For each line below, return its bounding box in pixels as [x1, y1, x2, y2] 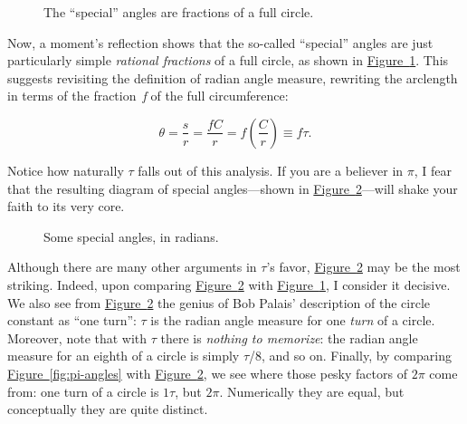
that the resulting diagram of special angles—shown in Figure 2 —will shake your [7, 178, 458, 198]
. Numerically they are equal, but [219, 381, 405, 400]
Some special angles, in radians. [43, 226, 219, 246]
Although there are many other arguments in [7, 257, 257, 276]
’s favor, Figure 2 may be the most [266, 257, 461, 276]
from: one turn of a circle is [7, 381, 159, 400]
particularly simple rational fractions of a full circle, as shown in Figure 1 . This [7, 51, 449, 70]
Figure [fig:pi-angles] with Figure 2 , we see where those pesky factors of [7, 363, 407, 382]
